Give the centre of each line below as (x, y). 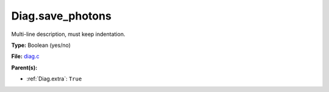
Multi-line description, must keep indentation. (68, 34)
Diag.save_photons (62, 16)
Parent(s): (24, 68)
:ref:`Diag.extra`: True (54, 79)
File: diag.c (25, 56)
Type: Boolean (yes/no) (41, 45)
